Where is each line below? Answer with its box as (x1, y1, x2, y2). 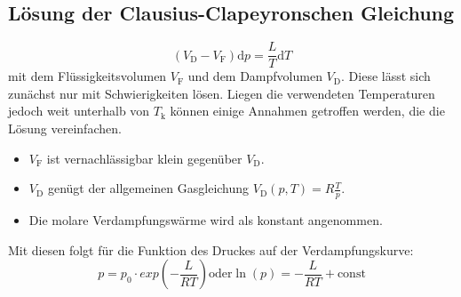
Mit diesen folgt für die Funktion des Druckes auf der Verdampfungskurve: (8, 240, 414, 259)
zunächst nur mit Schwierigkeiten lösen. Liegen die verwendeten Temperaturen (8, 84, 435, 102)
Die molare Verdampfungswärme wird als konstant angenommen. (28, 211, 383, 229)
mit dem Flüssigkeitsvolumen (8, 67, 167, 85)
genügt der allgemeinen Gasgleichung (47, 179, 250, 197)
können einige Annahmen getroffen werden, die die (170, 101, 445, 120)
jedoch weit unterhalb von (8, 101, 150, 120)
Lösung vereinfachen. (8, 119, 122, 138)
